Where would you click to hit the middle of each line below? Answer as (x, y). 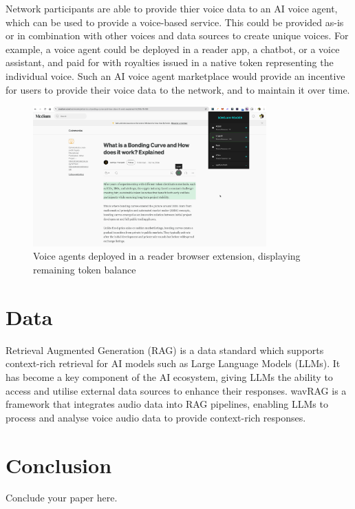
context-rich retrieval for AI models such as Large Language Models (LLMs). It (173, 363)
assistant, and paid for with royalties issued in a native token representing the (170, 62)
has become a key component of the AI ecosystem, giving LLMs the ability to (169, 376)
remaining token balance (85, 270)
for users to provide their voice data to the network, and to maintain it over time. (178, 89)
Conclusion (59, 465)
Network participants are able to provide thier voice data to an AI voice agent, (172, 8)
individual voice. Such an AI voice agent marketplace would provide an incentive (175, 75)
